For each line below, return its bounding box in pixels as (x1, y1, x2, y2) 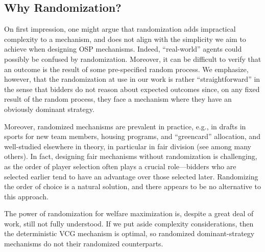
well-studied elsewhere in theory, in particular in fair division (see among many (4, 141, 251, 151)
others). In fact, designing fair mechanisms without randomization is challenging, (4, 151, 257, 162)
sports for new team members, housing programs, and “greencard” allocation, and (4, 131, 260, 142)
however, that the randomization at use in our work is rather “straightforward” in (4, 74, 260, 84)
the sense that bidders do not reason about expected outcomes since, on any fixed (4, 83, 260, 94)
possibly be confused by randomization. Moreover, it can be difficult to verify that (4, 53, 261, 64)
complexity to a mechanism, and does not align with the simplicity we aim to (4, 33, 246, 44)
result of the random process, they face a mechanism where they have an (4, 94, 232, 104)
